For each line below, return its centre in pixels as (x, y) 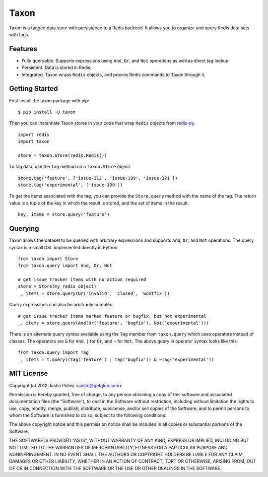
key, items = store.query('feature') (64, 214)
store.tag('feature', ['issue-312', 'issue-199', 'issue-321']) (98, 178)
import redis (34, 135)
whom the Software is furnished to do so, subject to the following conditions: (88, 415)
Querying (24, 229)
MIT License (29, 374)
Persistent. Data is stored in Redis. (57, 68)
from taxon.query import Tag (53, 353)
